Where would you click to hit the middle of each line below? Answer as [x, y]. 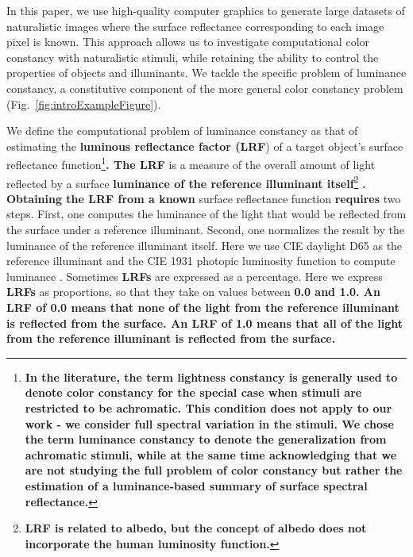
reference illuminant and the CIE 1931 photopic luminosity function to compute [201, 261]
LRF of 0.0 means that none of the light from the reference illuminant [203, 307]
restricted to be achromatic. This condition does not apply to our [208, 407]
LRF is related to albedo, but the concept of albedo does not [196, 528]
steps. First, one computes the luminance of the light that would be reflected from [206, 214]
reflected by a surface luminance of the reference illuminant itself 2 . [186, 182]
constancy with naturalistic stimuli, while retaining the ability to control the [193, 57]
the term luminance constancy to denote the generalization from [206, 439]
